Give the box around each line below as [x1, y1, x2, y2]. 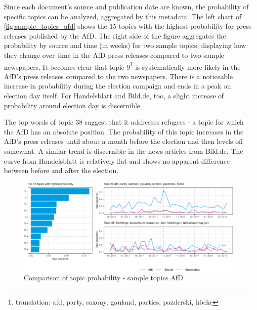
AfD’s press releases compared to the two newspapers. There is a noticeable [4, 71, 233, 81]
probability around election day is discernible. [4, 100, 142, 110]
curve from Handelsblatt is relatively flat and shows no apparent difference [4, 155, 230, 166]
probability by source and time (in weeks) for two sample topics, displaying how [4, 40, 246, 50]
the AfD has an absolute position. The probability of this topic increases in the [4, 126, 244, 136]
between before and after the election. [4, 165, 119, 176]
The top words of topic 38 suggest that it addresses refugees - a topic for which [4, 117, 244, 127]
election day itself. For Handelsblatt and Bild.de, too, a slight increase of [4, 90, 224, 100]
